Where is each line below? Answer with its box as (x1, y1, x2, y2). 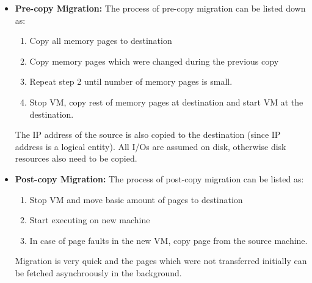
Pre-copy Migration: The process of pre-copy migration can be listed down (15, 2, 306, 14)
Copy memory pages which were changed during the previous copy (29, 54, 279, 67)
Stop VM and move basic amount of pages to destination (29, 193, 243, 206)
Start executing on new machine (29, 213, 150, 226)
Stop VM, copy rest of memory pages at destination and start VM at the (29, 95, 303, 108)
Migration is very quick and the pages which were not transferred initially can (15, 254, 307, 267)
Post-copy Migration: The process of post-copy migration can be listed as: (15, 172, 304, 185)
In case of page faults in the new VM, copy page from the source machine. (29, 234, 308, 246)
